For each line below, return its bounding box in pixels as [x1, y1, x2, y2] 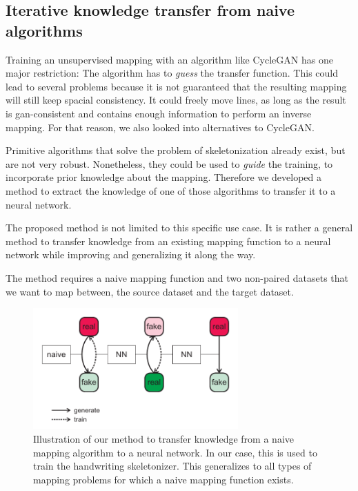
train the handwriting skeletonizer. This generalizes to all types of [33, 459, 312, 473]
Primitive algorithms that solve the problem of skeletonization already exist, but [6, 143, 346, 157]
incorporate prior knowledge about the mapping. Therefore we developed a [6, 170, 321, 184]
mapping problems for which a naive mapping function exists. [33, 472, 294, 486]
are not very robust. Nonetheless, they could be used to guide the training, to [6, 156, 333, 171]
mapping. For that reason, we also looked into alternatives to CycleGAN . [6, 119, 315, 134]
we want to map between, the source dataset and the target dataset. [6, 284, 294, 298]
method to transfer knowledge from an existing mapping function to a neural [6, 233, 331, 248]
